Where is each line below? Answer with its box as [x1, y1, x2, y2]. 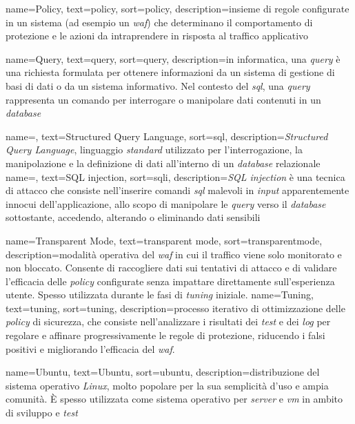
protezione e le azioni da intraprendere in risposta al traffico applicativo [6, 28, 309, 43]
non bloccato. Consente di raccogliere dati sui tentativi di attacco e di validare [6, 260, 337, 275]
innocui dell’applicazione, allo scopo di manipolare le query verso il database [6, 196, 326, 211]
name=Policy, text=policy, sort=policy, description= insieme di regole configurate [6, 1, 349, 15]
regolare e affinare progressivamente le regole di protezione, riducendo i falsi [6, 328, 325, 343]
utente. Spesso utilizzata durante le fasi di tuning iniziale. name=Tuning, [6, 287, 314, 302]
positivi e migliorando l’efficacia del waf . [6, 341, 175, 356]
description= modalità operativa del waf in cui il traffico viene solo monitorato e [6, 247, 342, 261]
